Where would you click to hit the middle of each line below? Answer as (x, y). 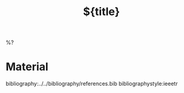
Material (27, 67)
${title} (101, 12)
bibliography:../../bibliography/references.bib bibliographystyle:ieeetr (92, 84)
